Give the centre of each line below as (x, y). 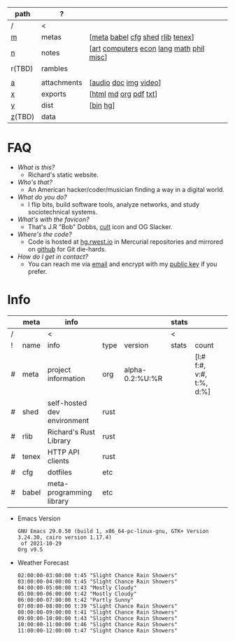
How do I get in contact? (53, 256)
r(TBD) (22, 68)
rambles (55, 68)
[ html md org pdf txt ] (123, 94)
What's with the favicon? (53, 219)
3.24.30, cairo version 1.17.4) (64, 537)
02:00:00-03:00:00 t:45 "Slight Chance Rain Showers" (97, 575)
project (59, 369)
